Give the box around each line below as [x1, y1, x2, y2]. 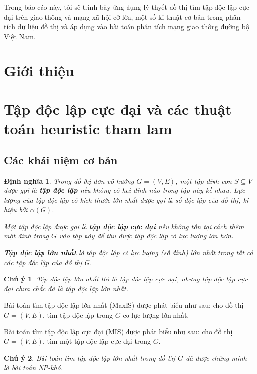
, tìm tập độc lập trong [43, 310, 113, 320]
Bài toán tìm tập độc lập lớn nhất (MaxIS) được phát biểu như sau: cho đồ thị [4, 300, 244, 310]
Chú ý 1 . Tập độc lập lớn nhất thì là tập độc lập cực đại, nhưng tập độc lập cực [4, 274, 248, 284]
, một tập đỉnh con [175, 175, 232, 186]
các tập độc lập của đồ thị [4, 257, 82, 267]
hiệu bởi [4, 204, 28, 215]
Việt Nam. [4, 31, 36, 41]
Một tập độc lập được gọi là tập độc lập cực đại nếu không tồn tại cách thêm [4, 221, 244, 231]
